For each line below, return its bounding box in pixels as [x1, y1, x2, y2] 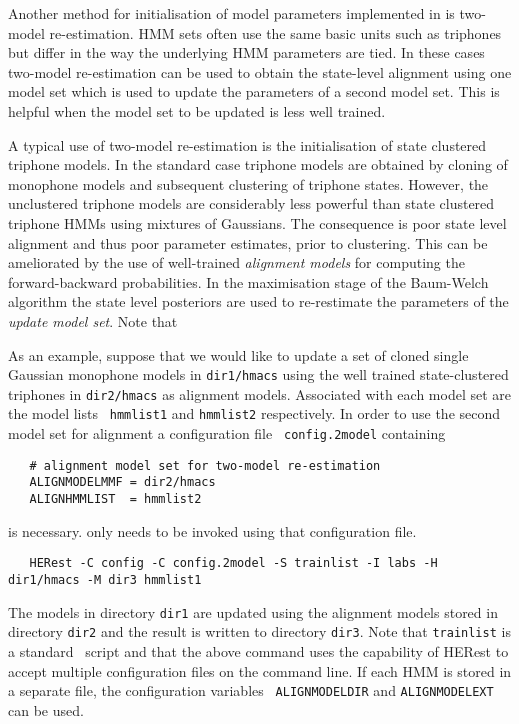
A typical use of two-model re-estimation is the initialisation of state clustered [8, 134, 487, 155]
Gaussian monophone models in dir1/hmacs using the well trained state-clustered [8, 364, 509, 385]
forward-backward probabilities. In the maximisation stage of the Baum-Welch [8, 271, 489, 292]
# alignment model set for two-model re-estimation [29, 458, 381, 473]
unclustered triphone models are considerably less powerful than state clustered [8, 193, 495, 214]
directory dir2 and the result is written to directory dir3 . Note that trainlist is [8, 621, 511, 642]
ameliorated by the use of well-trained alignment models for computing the [8, 252, 465, 273]
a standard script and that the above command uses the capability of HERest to [8, 640, 509, 661]
